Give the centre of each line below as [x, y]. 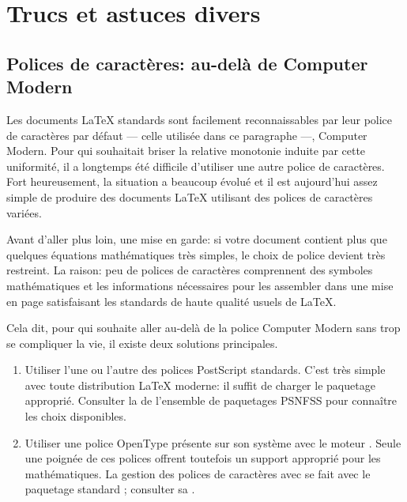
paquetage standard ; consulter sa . [110, 489]
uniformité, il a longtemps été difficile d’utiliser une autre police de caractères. [196, 166]
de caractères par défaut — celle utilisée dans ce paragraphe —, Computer [187, 135]
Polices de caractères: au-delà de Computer [187, 63]
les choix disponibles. [75, 416]
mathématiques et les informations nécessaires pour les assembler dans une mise [200, 285]
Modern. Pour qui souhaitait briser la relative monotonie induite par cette [186, 151]
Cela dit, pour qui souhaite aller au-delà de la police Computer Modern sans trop [203, 328]
